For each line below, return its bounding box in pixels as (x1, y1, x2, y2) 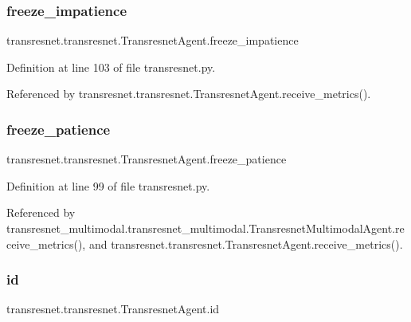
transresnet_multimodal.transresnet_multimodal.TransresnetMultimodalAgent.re (6, 220, 405, 236)
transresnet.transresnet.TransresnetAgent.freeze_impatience (6, 32, 299, 49)
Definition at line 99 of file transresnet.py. (6, 177, 210, 194)
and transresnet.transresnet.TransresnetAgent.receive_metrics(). (88, 235, 403, 252)
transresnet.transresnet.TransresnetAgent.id (6, 300, 220, 317)
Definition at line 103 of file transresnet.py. (6, 58, 216, 75)
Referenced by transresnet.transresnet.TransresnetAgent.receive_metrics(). (6, 85, 371, 102)
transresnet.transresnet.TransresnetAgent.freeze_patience (6, 151, 287, 167)
